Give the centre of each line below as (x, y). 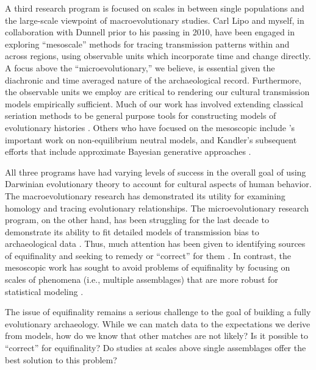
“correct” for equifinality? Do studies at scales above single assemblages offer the (156, 348)
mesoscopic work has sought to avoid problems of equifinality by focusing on (148, 267)
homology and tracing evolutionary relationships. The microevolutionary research (157, 208)
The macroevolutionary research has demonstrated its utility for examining (145, 195)
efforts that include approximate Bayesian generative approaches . (128, 151)
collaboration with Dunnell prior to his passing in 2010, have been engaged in (150, 32)
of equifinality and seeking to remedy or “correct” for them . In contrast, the (148, 255)
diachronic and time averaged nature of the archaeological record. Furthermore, (153, 80)
